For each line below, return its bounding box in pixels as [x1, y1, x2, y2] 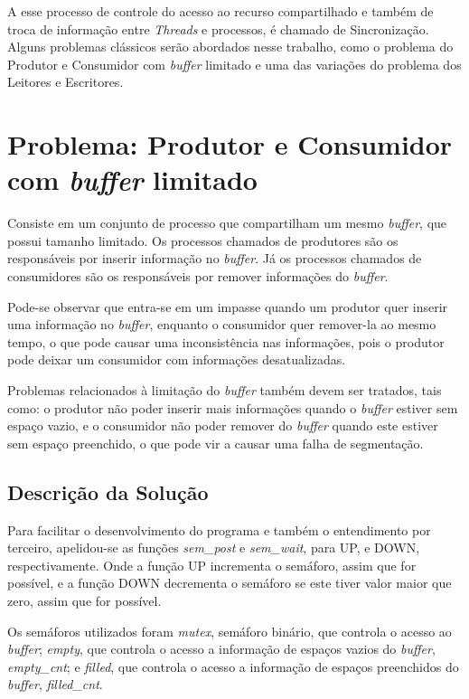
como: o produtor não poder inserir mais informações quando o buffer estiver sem [7, 398, 458, 417]
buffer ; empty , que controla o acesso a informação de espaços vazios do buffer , [7, 639, 436, 658]
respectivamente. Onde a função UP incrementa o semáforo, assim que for [7, 555, 417, 574]
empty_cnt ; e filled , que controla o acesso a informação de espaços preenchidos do [7, 656, 459, 675]
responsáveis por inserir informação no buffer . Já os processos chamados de [7, 249, 422, 268]
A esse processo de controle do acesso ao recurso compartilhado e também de [7, 2, 434, 20]
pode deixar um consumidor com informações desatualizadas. [7, 350, 346, 369]
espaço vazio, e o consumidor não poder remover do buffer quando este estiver [7, 416, 438, 435]
